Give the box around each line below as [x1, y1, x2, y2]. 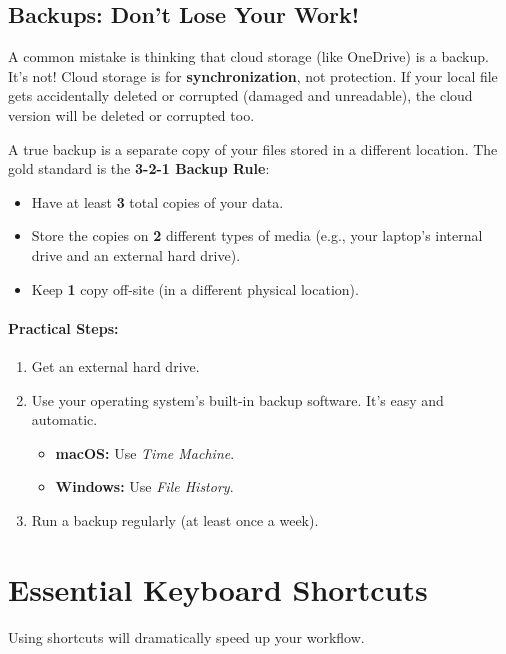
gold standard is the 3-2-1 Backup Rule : [8, 158, 270, 179]
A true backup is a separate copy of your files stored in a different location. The [8, 138, 498, 159]
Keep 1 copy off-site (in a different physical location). [31, 278, 359, 299]
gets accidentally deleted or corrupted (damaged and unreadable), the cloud [8, 85, 473, 106]
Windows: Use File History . [55, 476, 234, 497]
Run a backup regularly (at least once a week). [31, 509, 319, 530]
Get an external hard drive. [31, 355, 200, 376]
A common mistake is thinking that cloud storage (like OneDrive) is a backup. [8, 46, 489, 67]
